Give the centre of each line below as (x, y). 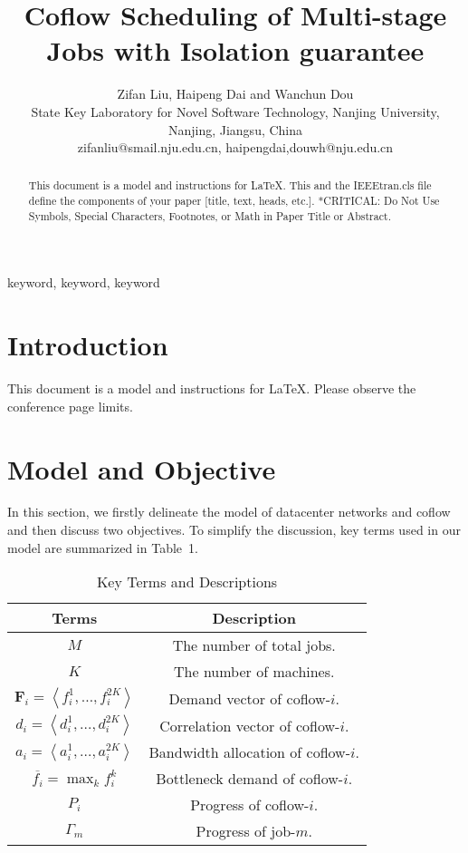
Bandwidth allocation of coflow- (249, 752)
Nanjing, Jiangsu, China (235, 129)
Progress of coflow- (250, 805)
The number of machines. (254, 672)
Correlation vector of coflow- (250, 725)
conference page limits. (70, 406)
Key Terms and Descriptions (187, 582)
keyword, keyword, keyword (84, 282)
